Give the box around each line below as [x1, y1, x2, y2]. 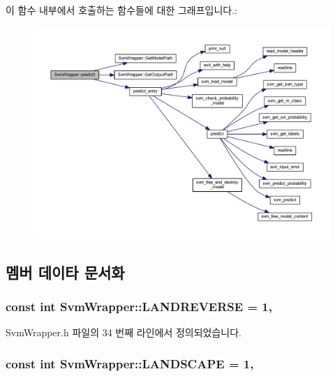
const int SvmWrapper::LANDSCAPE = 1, [6, 354, 254, 372]
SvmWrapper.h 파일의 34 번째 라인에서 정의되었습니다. [6, 325, 242, 340]
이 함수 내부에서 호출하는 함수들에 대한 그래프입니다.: [6, 3, 237, 17]
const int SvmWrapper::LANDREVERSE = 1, [6, 297, 272, 315]
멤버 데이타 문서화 [6, 261, 125, 283]
